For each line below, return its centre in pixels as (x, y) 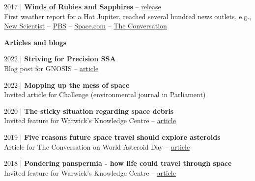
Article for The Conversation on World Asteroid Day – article (97, 146)
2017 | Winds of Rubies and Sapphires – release (83, 6)
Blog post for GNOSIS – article (51, 68)
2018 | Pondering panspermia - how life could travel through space (118, 163)
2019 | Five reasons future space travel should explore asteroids (112, 137)
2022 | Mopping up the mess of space (67, 85)
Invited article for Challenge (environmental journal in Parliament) (105, 94)
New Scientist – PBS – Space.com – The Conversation (85, 26)
